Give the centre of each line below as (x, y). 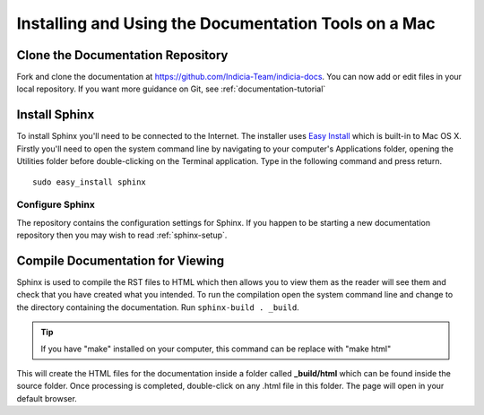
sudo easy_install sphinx (90, 182)
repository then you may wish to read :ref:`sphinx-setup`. (122, 235)
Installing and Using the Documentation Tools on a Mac (226, 23)
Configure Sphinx (56, 204)
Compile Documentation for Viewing (120, 260)
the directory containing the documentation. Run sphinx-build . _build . (158, 307)
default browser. (47, 398)
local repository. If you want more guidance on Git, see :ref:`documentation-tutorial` (171, 89)
